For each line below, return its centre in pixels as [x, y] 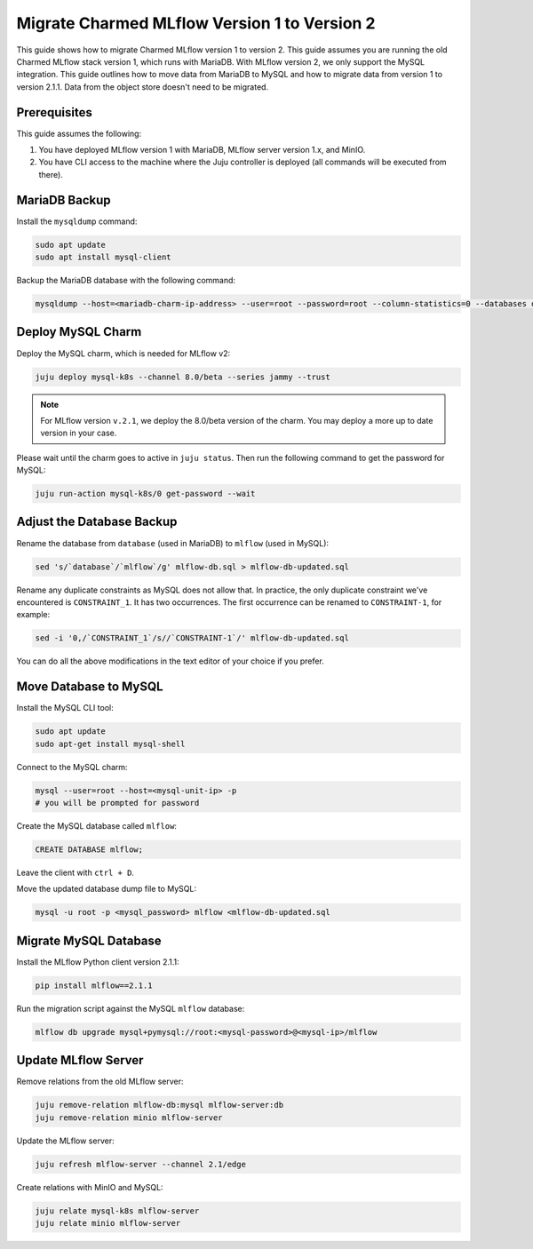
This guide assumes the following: [79, 133]
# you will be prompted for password [117, 803]
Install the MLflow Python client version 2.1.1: [98, 962]
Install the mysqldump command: [77, 221]
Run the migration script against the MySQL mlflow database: [131, 1008]
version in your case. [79, 433]
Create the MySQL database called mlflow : [97, 825]
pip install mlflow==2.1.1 [94, 985]
